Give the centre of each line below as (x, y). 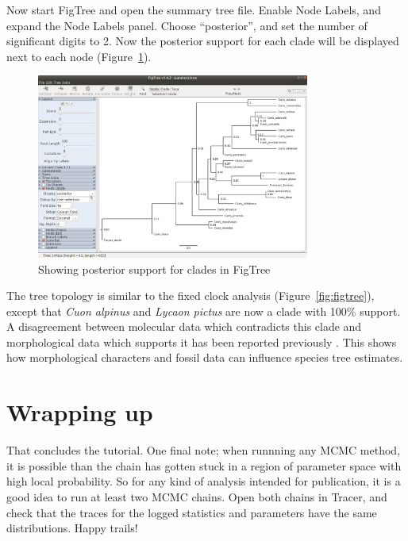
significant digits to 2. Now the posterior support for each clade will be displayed (203, 41)
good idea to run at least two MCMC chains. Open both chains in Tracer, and (197, 496)
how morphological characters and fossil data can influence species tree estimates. (205, 357)
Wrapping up (80, 412)
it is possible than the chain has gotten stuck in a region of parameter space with (204, 465)
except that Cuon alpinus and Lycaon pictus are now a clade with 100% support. (204, 311)
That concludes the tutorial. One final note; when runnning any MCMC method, (204, 450)
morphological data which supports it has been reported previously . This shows (202, 341)
